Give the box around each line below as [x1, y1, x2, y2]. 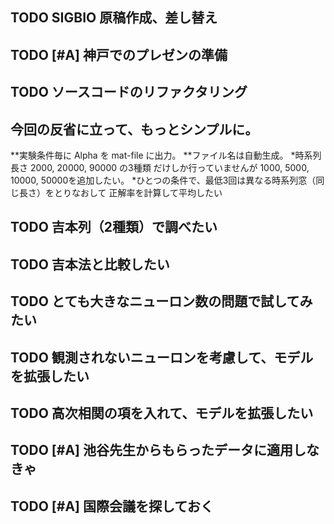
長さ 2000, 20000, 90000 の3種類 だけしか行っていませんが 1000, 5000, [10, 161, 310, 173]
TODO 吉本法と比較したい [10, 256, 170, 273]
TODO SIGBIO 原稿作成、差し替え [10, 9, 218, 27]
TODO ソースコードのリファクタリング [10, 84, 248, 101]
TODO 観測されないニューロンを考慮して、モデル [10, 349, 314, 366]
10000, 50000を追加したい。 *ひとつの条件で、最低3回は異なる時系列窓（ [10, 174, 317, 186]
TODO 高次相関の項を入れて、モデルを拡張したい [10, 404, 314, 422]
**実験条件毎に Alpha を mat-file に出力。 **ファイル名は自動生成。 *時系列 [10, 149, 322, 161]
